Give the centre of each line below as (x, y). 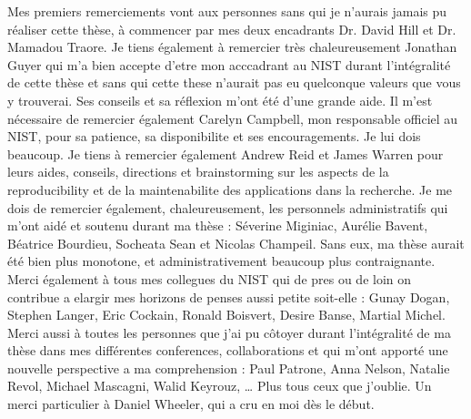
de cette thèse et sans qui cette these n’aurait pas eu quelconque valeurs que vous (234, 82)
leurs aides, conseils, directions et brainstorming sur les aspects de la (198, 172)
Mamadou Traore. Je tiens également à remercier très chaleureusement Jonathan (232, 47)
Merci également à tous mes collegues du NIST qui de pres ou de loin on (210, 278)
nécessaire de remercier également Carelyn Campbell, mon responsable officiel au (233, 118)
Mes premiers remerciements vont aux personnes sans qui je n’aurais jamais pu (227, 11)
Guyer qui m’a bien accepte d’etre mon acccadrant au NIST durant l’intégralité (229, 64)
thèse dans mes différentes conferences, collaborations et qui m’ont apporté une (228, 350)
